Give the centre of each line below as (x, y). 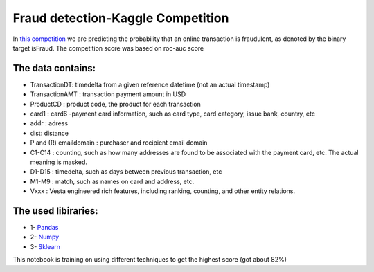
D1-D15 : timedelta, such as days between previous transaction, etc (126, 172)
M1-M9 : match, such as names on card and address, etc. (112, 181)
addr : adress (49, 123)
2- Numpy (45, 237)
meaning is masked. (59, 162)
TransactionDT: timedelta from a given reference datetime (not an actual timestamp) (150, 84)
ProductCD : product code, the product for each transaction (115, 104)
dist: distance (50, 133)
